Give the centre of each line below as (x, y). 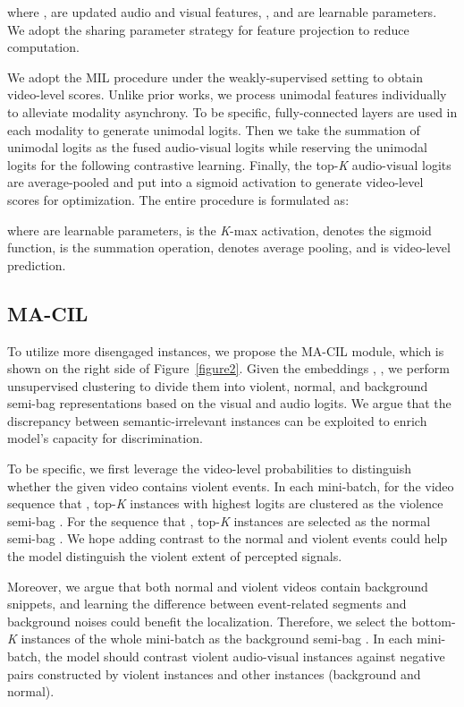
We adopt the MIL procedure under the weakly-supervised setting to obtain (215, 77)
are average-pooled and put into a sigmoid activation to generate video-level (215, 182)
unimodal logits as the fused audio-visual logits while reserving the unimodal (217, 147)
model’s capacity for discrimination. (105, 438)
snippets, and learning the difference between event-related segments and (207, 604)
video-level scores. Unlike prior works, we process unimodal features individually (227, 94)
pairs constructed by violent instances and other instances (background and (214, 673)
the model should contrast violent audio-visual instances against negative (245, 656)
